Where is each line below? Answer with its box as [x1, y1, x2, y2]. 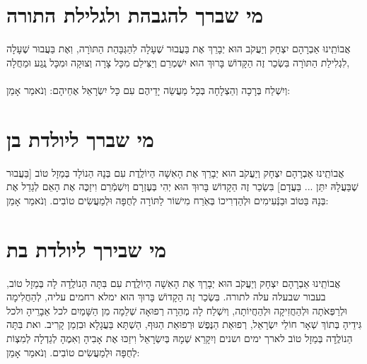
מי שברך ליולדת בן [6, 124, 154, 153]
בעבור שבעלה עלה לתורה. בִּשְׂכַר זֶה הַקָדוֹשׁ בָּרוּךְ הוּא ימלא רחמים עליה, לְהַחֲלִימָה [6, 289, 326, 304]
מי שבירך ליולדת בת [6, 234, 167, 263]
